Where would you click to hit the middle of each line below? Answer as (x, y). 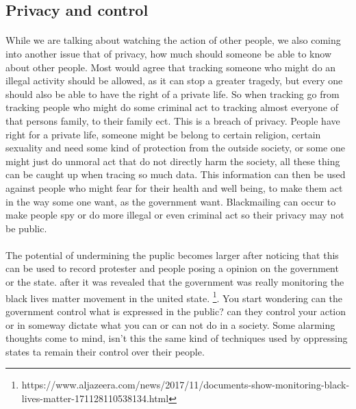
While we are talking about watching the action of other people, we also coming (173, 40)
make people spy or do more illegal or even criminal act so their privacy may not (175, 215)
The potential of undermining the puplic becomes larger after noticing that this (172, 255)
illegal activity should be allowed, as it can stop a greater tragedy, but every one (174, 80)
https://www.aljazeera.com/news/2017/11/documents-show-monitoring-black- (186, 385)
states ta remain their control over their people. (105, 351)
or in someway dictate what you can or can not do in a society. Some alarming (170, 324)
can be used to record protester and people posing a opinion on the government (172, 268)
